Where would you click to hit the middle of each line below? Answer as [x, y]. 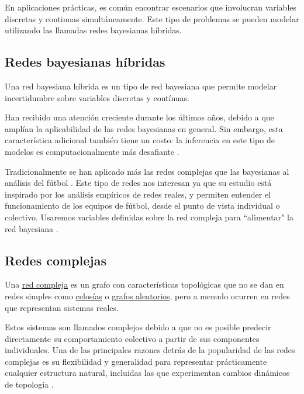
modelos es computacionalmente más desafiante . [92, 151]
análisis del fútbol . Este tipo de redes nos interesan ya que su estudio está [138, 183]
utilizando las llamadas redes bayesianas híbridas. [93, 30]
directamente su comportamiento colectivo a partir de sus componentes [132, 338]
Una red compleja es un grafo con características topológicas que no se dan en [144, 284]
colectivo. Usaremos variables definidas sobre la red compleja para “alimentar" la [149, 217]
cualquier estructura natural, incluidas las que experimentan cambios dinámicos [147, 373]
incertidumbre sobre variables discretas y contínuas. [97, 97]
